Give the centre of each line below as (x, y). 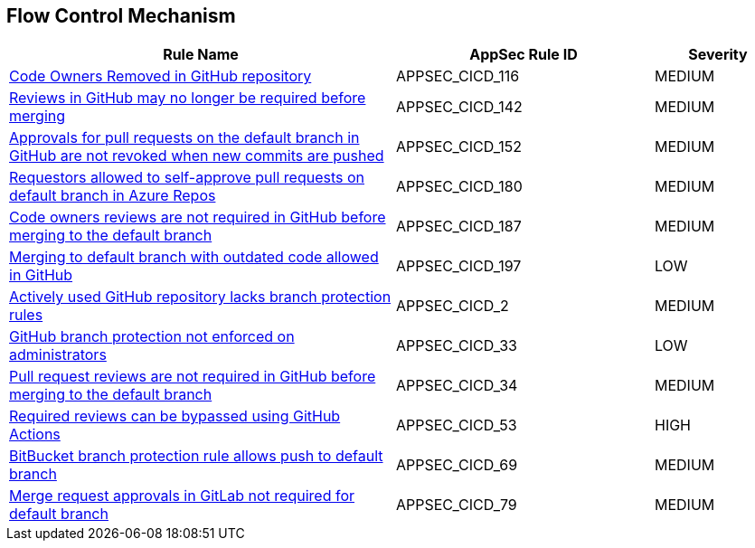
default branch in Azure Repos (113, 196)
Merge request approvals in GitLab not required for (182, 496)
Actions (35, 435)
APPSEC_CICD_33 (457, 346)
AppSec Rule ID (524, 55)
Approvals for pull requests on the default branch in (184, 138)
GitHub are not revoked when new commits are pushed (197, 156)
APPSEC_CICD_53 (457, 425)
